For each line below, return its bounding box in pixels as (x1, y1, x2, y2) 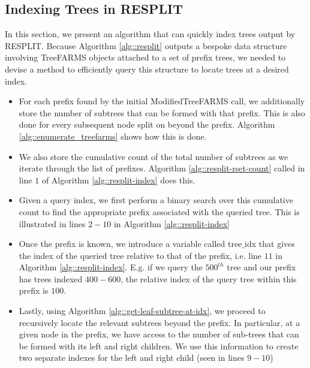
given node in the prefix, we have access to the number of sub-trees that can (19, 328, 299, 340)
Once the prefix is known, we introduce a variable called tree (19, 237, 242, 250)
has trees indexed (19, 272, 83, 285)
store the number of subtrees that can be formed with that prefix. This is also (19, 106, 305, 119)
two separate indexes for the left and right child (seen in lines (19, 351, 245, 364)
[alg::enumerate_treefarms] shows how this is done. (19, 129, 207, 142)
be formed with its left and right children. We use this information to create (19, 339, 299, 352)
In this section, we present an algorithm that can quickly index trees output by (5, 28, 296, 40)
